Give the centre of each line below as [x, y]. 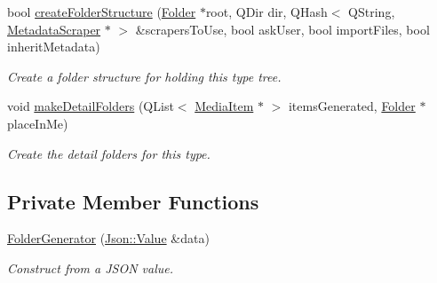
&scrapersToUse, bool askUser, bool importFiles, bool [282, 29]
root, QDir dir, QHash [266, 12]
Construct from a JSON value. [91, 267]
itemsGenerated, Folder [352, 106]
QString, [372, 12]
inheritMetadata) [54, 47]
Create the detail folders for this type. [109, 153]
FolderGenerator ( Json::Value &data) [108, 238]
